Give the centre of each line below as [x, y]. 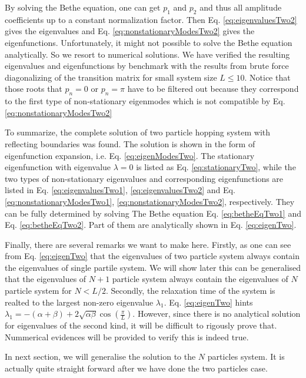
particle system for [38, 291]
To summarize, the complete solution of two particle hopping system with [138, 132]
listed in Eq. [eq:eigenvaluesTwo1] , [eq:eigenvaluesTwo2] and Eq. [120, 190]
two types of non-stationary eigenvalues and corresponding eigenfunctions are [144, 178]
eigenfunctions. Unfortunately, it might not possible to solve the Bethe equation [149, 42]
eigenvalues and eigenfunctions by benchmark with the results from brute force [147, 66]
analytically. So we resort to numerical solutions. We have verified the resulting [147, 54]
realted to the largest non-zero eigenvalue [79, 302]
